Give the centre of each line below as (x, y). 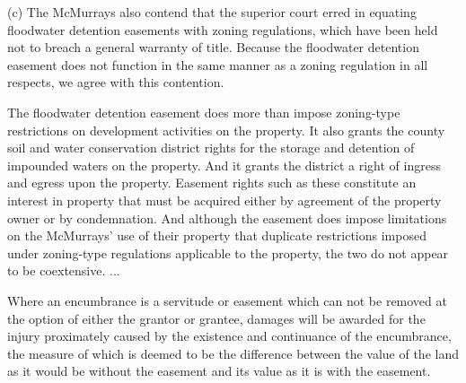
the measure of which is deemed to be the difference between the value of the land (233, 353)
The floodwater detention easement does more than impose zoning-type (204, 112)
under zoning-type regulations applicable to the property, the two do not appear (228, 252)
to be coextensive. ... (64, 270)
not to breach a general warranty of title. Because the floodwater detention (213, 47)
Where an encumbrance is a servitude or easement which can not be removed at (227, 300)
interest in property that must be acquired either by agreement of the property (224, 200)
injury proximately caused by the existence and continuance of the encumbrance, (229, 336)
